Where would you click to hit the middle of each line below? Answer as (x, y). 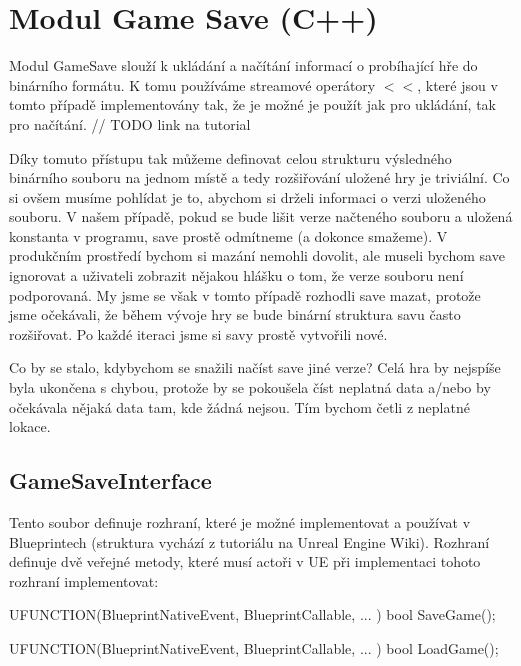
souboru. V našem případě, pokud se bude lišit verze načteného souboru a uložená (261, 216)
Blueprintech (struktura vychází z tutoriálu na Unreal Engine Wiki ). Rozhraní (249, 541)
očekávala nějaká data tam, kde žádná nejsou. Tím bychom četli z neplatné (239, 406)
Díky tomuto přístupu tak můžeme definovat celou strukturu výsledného (230, 157)
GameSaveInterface (110, 480)
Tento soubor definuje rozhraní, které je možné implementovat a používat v (240, 522)
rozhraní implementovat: (84, 580)
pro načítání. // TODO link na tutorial (130, 123)
